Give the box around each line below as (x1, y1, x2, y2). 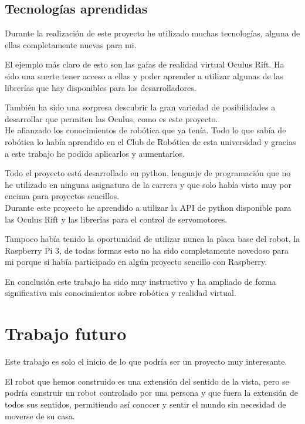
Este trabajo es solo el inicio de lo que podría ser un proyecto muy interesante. (5, 355, 287, 368)
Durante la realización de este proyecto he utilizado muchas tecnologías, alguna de (5, 27, 300, 39)
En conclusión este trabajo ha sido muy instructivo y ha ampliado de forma (5, 275, 276, 287)
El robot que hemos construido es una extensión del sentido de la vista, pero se (5, 375, 289, 387)
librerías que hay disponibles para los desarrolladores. (5, 81, 196, 93)
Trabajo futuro (5, 321, 127, 345)
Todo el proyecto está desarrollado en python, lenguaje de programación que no (5, 167, 291, 179)
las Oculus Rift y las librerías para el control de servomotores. (5, 213, 228, 225)
